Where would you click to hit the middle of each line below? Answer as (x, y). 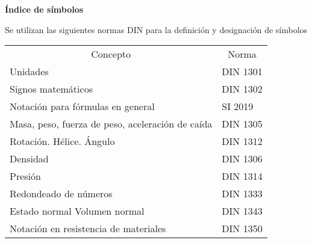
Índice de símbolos (44, 9)
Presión (25, 176)
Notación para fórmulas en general (82, 106)
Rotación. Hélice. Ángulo (62, 141)
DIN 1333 (242, 194)
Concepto (111, 54)
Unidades (29, 72)
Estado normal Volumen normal (77, 211)
